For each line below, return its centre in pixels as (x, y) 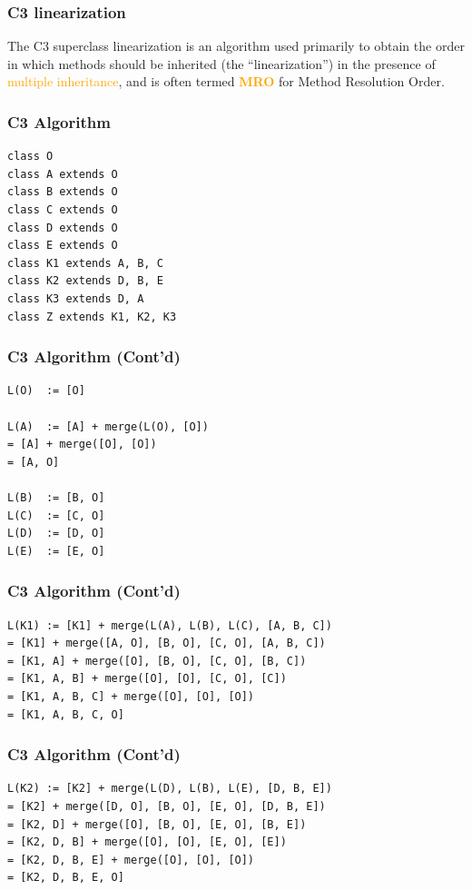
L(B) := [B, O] (56, 497)
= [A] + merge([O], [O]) (82, 445)
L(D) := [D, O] (56, 534)
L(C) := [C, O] (56, 515)
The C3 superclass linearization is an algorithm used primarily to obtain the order (236, 46)
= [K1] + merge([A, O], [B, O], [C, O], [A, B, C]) (167, 643)
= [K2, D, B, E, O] (66, 878)
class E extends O (63, 246)
